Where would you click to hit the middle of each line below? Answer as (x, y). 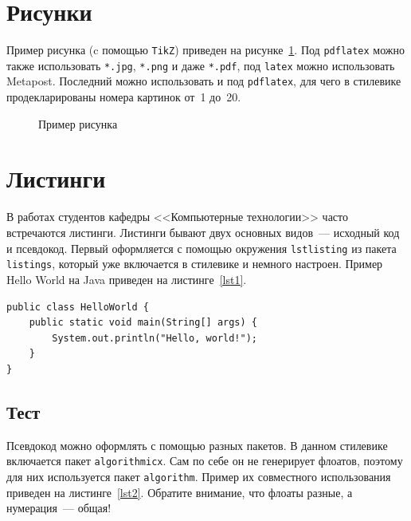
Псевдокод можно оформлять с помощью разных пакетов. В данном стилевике (197, 445)
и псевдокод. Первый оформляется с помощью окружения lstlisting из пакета (202, 248)
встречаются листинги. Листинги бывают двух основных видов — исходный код (203, 232)
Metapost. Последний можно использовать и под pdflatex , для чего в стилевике (204, 81)
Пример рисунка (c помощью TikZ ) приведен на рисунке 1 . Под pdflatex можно (206, 50)
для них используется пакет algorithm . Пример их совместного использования (199, 476)
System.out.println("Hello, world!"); (155, 338)
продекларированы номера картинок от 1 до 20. (124, 97)
